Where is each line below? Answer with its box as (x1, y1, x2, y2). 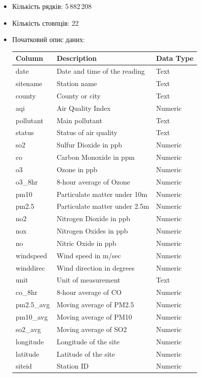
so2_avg (15, 324, 41, 334)
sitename (15, 78, 42, 88)
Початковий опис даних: (12, 34, 85, 45)
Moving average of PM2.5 (56, 299, 134, 310)
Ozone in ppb (56, 164, 98, 174)
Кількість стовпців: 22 (12, 17, 79, 28)
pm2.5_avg (15, 299, 50, 310)
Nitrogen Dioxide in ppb (56, 213, 130, 224)
